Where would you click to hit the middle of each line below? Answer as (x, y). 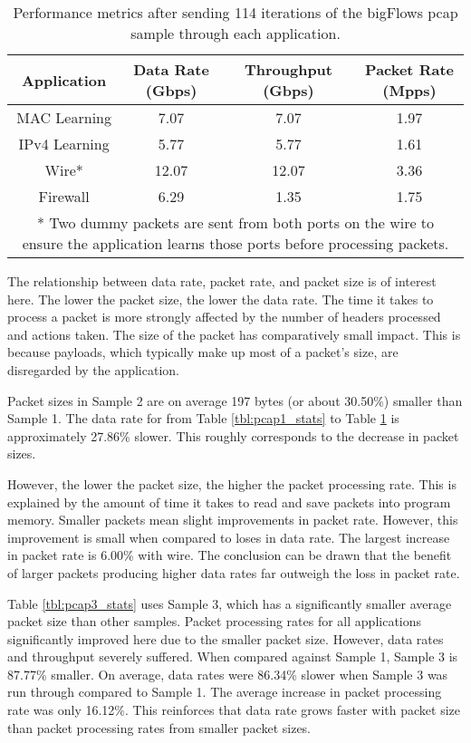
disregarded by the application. (93, 369)
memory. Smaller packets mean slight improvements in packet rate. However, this (233, 520)
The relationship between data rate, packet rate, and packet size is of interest (222, 281)
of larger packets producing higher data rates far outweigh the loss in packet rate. (234, 572)
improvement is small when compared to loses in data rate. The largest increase (229, 537)
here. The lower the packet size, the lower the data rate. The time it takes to (221, 299)
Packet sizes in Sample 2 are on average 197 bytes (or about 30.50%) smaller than (235, 400)
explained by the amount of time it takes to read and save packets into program (229, 502)
